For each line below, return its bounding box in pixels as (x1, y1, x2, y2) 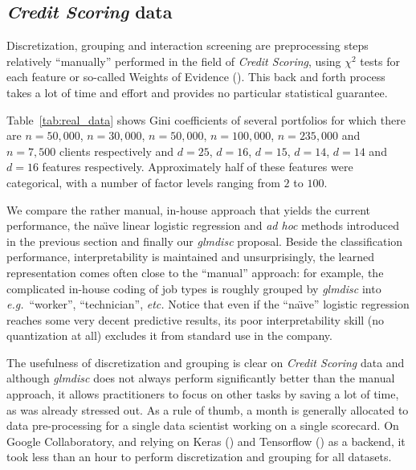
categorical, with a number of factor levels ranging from (6, 174, 280, 190)
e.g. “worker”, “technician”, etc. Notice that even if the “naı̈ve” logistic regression (6, 296, 410, 313)
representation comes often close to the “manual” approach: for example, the (6, 264, 384, 280)
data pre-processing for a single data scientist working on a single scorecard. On (6, 417, 399, 434)
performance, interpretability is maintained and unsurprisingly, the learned (6, 248, 374, 265)
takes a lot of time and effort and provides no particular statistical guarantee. (6, 84, 388, 100)
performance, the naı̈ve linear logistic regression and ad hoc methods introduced (6, 217, 400, 234)
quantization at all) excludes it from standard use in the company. (6, 327, 332, 344)
